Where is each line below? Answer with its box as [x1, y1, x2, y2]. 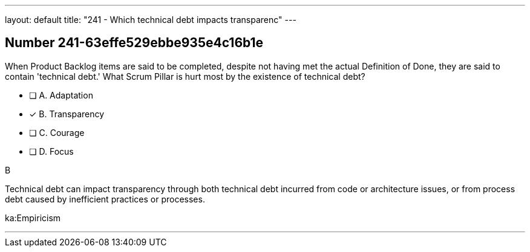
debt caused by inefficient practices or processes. [5, 193, 205, 204]
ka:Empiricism [5, 212, 61, 223]
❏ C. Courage [29, 127, 85, 138]
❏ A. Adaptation [29, 89, 93, 100]
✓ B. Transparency [29, 108, 105, 119]
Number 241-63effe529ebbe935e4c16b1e [5, 35, 264, 51]
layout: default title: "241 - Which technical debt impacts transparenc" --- [5, 15, 296, 25]
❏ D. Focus [29, 146, 74, 157]
